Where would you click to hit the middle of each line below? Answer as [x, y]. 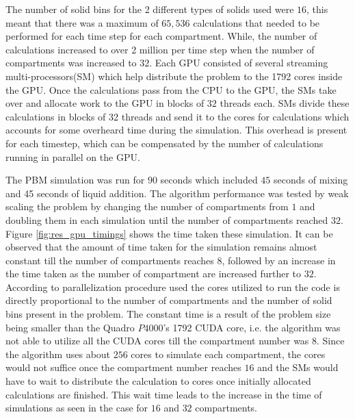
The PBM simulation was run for [75, 180]
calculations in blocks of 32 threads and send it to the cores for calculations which [177, 116]
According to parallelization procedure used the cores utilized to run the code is [173, 287]
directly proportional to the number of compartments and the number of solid [169, 300]
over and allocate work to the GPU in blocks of [105, 103]
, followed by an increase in [279, 260]
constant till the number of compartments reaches [110, 260]
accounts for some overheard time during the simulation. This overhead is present [176, 130]
